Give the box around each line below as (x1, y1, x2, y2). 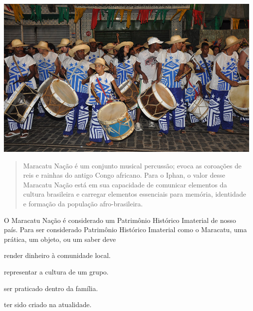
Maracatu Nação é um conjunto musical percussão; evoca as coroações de (23, 160, 242, 170)
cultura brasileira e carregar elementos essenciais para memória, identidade (23, 189, 246, 199)
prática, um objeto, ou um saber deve (4, 234, 116, 244)
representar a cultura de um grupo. (4, 267, 108, 277)
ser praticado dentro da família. (4, 283, 98, 293)
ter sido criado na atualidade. (4, 299, 91, 310)
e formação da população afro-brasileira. (23, 199, 143, 209)
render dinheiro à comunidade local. (4, 250, 111, 260)
